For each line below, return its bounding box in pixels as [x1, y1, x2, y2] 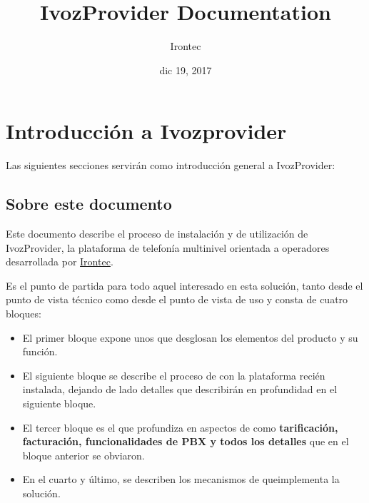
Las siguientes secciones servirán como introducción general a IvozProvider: [6, 158, 335, 173]
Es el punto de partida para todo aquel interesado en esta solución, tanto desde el [6, 278, 363, 293]
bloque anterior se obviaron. [22, 447, 145, 462]
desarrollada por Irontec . [6, 254, 113, 269]
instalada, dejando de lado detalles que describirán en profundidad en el [22, 382, 338, 397]
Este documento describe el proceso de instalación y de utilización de [6, 226, 308, 241]
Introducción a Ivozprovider [6, 116, 287, 146]
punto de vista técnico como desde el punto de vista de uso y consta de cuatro [6, 292, 348, 307]
